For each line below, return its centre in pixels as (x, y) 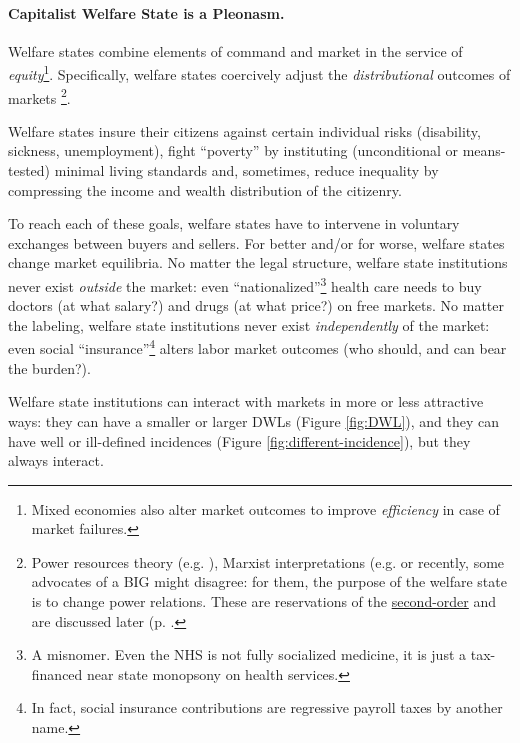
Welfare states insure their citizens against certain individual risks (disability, (244, 130)
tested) (29, 170)
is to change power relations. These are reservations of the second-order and (264, 601)
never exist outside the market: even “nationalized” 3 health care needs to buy (245, 284)
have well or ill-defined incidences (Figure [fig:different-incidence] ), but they (239, 440)
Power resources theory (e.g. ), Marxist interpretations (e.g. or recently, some (268, 561)
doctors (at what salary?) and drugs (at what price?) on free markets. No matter (256, 305)
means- (484, 150)
